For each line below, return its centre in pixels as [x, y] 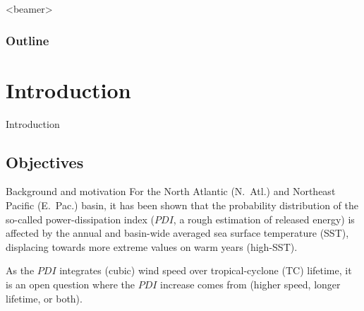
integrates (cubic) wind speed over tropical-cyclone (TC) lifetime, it [206, 270]
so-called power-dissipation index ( [80, 219]
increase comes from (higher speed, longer [250, 284]
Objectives [45, 162]
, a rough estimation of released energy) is [264, 219]
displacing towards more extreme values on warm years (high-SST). [152, 246]
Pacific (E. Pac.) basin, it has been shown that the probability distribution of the [182, 205]
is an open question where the [70, 284]
